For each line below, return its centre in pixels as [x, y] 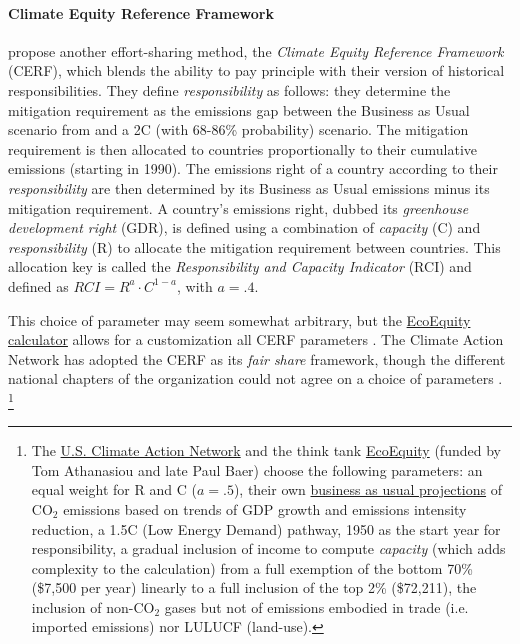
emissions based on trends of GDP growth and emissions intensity [265, 508]
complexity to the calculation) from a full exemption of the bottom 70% [252, 567]
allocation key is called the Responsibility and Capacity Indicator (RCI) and [240, 266]
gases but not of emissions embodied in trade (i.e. [316, 606]
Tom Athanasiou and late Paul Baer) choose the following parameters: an [257, 469]
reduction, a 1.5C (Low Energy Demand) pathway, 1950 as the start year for [266, 528]
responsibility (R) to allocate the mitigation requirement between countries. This [254, 246]
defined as [38, 285]
